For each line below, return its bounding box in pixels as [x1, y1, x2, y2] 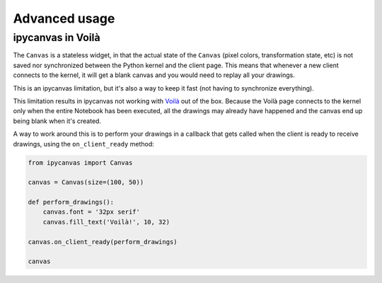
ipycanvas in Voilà [13, 31, 100, 44]
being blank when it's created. [13, 117, 102, 125]
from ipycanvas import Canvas [28, 158, 133, 166]
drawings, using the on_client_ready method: [13, 139, 155, 148]
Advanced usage [13, 11, 115, 26]
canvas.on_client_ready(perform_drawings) [28, 238, 178, 246]
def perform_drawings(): [28, 198, 115, 207]
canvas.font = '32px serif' [42, 208, 141, 216]
